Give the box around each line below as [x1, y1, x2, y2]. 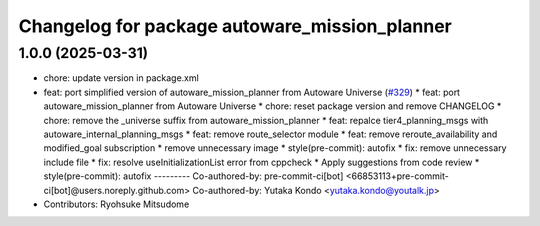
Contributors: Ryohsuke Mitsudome [43, 198, 190, 210]
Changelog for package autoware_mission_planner [18, 15, 452, 37]
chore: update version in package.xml [43, 72, 199, 84]
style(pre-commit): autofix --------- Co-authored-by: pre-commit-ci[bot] [43, 170, 344, 182]
